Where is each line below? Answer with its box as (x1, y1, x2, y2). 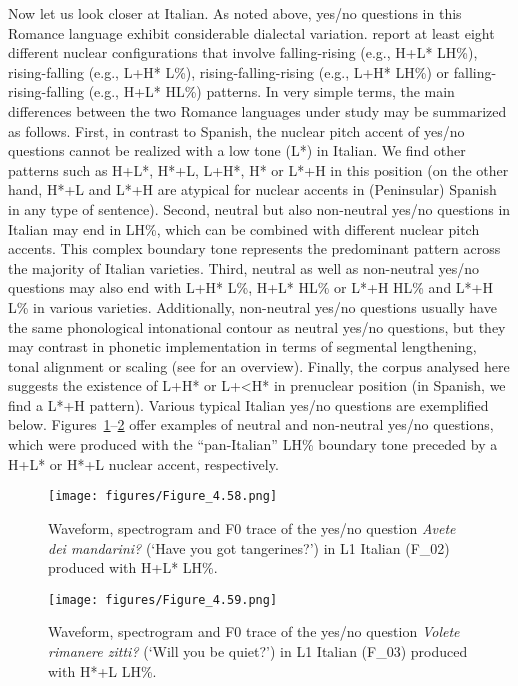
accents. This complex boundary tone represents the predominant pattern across (8, 238, 501, 259)
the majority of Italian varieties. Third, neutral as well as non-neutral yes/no (8, 257, 480, 278)
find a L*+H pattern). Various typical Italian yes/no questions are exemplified (8, 394, 489, 415)
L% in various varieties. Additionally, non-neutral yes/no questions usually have (8, 296, 497, 317)
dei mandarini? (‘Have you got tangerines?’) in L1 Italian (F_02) (48, 537, 450, 558)
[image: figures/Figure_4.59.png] (48, 592, 278, 607)
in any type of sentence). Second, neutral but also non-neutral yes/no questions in (8, 198, 511, 219)
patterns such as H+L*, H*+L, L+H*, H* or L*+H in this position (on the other (8, 159, 509, 180)
